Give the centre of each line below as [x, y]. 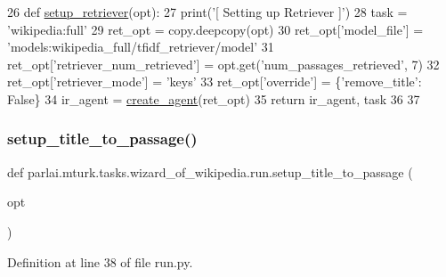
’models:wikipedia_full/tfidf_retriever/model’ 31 [141, 47]
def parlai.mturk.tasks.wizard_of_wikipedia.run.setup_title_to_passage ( [210, 171]
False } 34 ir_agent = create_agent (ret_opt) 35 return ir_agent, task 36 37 [214, 98]
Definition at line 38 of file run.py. [100, 261]
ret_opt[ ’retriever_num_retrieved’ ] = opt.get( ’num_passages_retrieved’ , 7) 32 [223, 64]
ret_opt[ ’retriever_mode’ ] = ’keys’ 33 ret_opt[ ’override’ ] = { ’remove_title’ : [215, 81]
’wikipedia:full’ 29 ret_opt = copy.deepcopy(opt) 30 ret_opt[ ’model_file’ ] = [215, 29]
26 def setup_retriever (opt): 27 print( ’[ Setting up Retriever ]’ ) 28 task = [207, 12]
